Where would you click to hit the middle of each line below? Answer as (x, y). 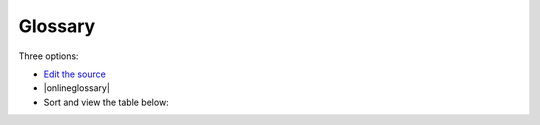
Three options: (48, 56)
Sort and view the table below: (106, 102)
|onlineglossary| (76, 88)
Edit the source (75, 74)
